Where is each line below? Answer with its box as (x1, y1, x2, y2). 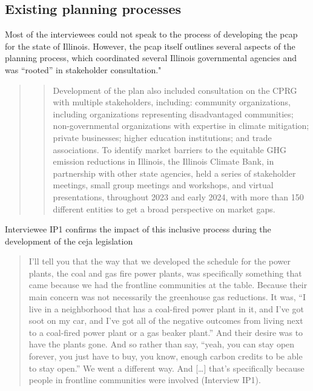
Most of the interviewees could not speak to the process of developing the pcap (5, 28, 298, 41)
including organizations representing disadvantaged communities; (53, 107, 294, 120)
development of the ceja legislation (5, 234, 133, 247)
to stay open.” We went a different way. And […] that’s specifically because (28, 361, 305, 374)
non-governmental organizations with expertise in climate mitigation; (53, 119, 309, 132)
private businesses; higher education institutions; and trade (53, 131, 272, 143)
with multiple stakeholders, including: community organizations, (53, 96, 291, 108)
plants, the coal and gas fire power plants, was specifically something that (28, 266, 302, 279)
